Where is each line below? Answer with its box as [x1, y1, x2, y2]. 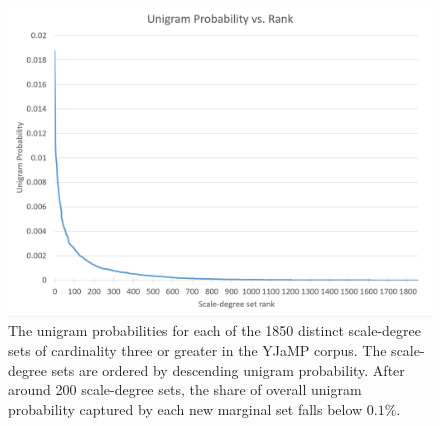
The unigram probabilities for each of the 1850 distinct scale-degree [8, 320, 421, 341]
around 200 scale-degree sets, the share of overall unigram [8, 379, 362, 400]
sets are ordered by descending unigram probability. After [51, 359, 405, 380]
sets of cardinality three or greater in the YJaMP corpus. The [8, 340, 387, 361]
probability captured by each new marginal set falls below [8, 398, 363, 419]
